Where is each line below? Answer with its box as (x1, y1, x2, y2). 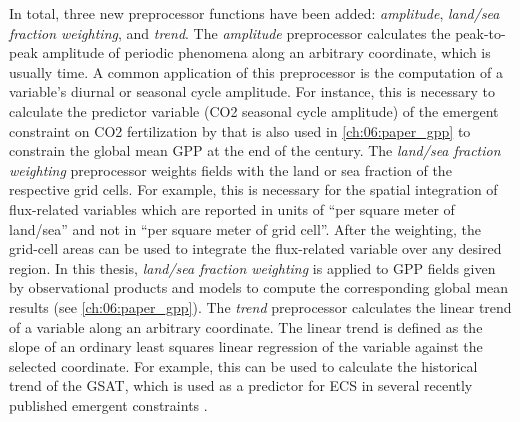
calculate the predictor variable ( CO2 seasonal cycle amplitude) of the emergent (9, 100, 499, 121)
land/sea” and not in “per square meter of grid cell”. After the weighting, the (9, 218, 482, 239)
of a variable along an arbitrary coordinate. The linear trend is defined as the (9, 316, 483, 337)
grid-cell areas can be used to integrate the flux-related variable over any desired (9, 238, 502, 259)
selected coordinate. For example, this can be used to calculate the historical (9, 355, 478, 376)
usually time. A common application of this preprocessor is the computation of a (9, 61, 504, 82)
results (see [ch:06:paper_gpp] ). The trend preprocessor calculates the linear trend (9, 296, 512, 317)
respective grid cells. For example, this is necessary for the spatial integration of (9, 179, 498, 200)
